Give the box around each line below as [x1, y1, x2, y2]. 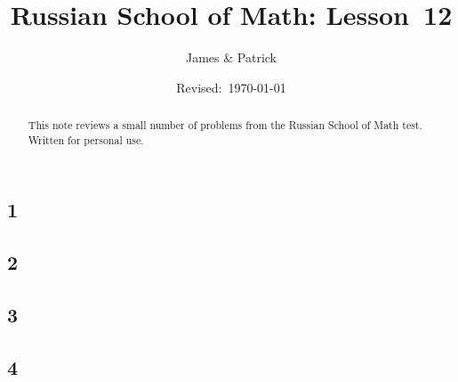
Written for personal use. [28, 132, 144, 147]
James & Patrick [186, 48, 277, 67]
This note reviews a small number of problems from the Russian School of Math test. [28, 118, 422, 133]
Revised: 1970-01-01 [176, 77, 286, 96]
